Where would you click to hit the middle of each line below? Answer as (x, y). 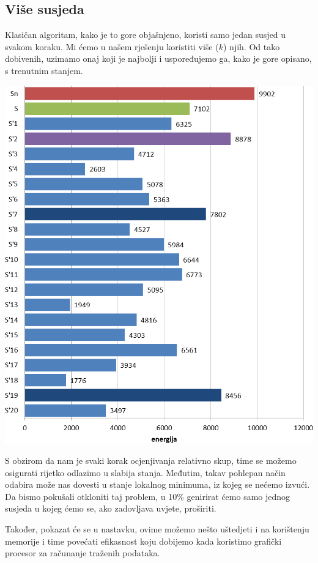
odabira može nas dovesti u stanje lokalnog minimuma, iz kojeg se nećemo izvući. (157, 484)
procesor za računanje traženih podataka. (83, 553)
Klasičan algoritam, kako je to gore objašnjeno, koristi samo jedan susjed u (146, 35)
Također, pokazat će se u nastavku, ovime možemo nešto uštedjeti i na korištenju (157, 528)
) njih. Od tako (252, 46)
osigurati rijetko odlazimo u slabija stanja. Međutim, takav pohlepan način (145, 472)
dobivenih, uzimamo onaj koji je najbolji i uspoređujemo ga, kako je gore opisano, (158, 58)
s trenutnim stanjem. (44, 70)
